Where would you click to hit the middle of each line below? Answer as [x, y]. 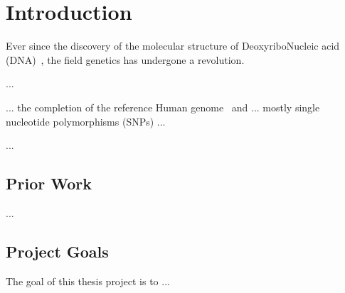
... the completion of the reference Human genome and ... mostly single [163, 107]
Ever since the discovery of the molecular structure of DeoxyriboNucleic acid [173, 46]
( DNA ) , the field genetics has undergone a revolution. [125, 59]
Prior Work [49, 183]
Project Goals [57, 251]
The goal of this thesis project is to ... [88, 281]
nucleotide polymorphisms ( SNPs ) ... [86, 121]
